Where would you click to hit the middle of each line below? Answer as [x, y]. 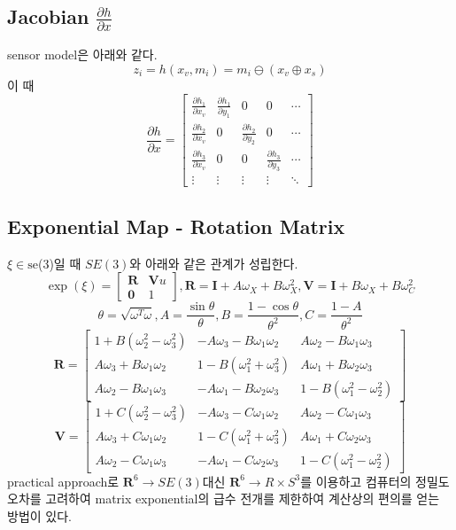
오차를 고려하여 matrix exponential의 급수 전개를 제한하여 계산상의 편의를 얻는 [224, 499]
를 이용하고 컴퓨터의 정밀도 [375, 481]
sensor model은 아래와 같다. [82, 55]
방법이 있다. [39, 515]
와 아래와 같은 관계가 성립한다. [214, 263]
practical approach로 [63, 481]
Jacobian [48, 16]
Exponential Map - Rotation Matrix [176, 226]
